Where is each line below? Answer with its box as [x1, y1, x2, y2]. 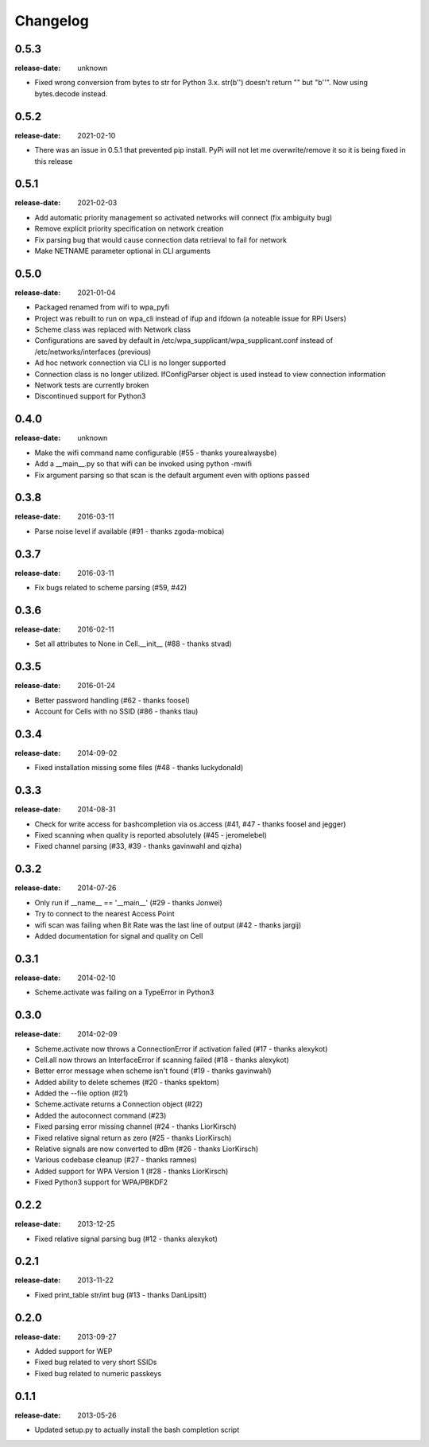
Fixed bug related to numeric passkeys [34, 1368, 162, 1378]
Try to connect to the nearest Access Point [34, 909, 175, 919]
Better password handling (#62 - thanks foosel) [34, 695, 190, 705]
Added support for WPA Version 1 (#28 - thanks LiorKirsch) [34, 1166, 229, 1176]
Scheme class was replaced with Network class [34, 325, 191, 334]
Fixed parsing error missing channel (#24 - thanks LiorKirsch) [34, 1122, 238, 1131]
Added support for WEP [34, 1347, 113, 1356]
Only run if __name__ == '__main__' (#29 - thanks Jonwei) [34, 897, 222, 907]
